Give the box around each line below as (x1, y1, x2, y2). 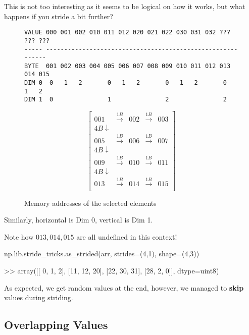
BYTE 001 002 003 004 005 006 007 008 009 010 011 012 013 (24, 62, 231, 70)
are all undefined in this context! (76, 231, 177, 242)
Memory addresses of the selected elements (24, 197, 157, 208)
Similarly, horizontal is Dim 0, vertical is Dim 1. (4, 214, 153, 225)
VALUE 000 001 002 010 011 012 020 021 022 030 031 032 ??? (24, 29, 231, 36)
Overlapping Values (4, 317, 108, 332)
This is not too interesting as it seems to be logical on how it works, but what (4, 1, 245, 11)
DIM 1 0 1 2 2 (24, 96, 227, 103)
